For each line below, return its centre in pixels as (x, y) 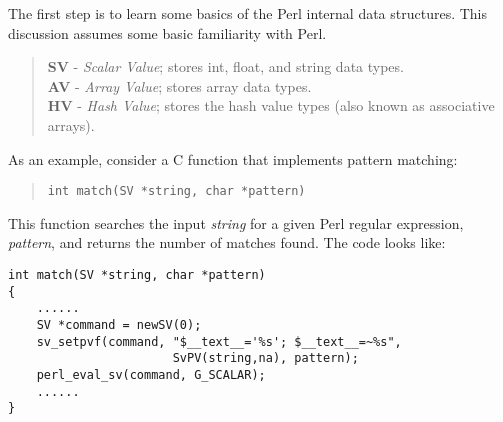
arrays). (71, 124)
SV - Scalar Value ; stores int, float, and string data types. (225, 66)
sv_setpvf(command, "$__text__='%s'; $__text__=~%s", (219, 341)
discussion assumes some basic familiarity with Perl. (167, 32)
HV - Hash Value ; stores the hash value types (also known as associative (271, 105)
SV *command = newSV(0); (119, 324)
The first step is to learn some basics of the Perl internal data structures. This (248, 13)
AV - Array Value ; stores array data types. (179, 85)
